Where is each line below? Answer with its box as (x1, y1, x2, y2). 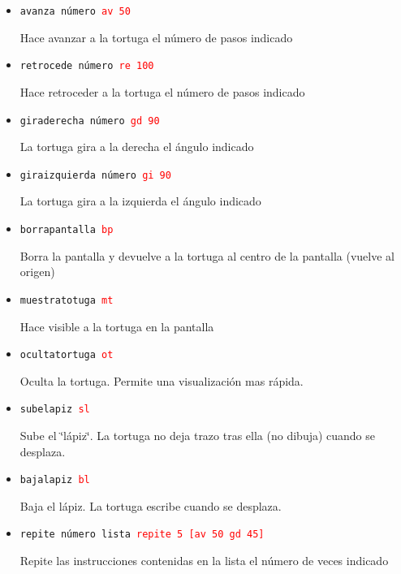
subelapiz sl (19, 404, 90, 416)
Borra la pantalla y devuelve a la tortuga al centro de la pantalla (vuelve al (19, 247, 395, 264)
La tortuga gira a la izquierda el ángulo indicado (19, 192, 261, 209)
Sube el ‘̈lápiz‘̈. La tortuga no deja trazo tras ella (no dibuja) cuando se (19, 427, 376, 443)
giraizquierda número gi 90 (19, 169, 171, 181)
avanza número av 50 (19, 6, 131, 17)
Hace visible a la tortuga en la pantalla (19, 317, 214, 334)
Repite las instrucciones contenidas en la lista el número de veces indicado (19, 552, 389, 569)
